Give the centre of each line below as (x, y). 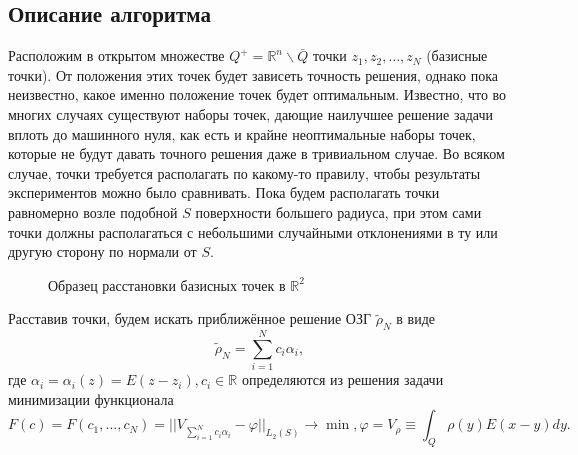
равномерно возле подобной (93, 211)
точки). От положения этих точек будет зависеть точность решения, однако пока (253, 74)
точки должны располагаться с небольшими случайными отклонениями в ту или (253, 231)
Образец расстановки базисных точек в (167, 284)
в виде (416, 318)
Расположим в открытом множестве (116, 55)
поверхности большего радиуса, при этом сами (338, 211)
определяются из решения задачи (342, 379)
